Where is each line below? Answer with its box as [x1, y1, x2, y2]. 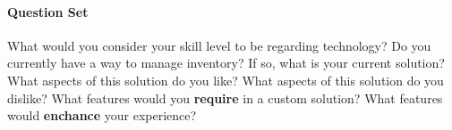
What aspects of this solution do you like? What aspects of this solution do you [7, 70, 444, 89]
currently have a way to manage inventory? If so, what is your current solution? [7, 53, 445, 72]
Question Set [7, 2, 89, 20]
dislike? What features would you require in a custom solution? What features [7, 88, 443, 107]
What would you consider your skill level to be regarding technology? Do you [7, 36, 431, 54]
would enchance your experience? [7, 106, 197, 125]
